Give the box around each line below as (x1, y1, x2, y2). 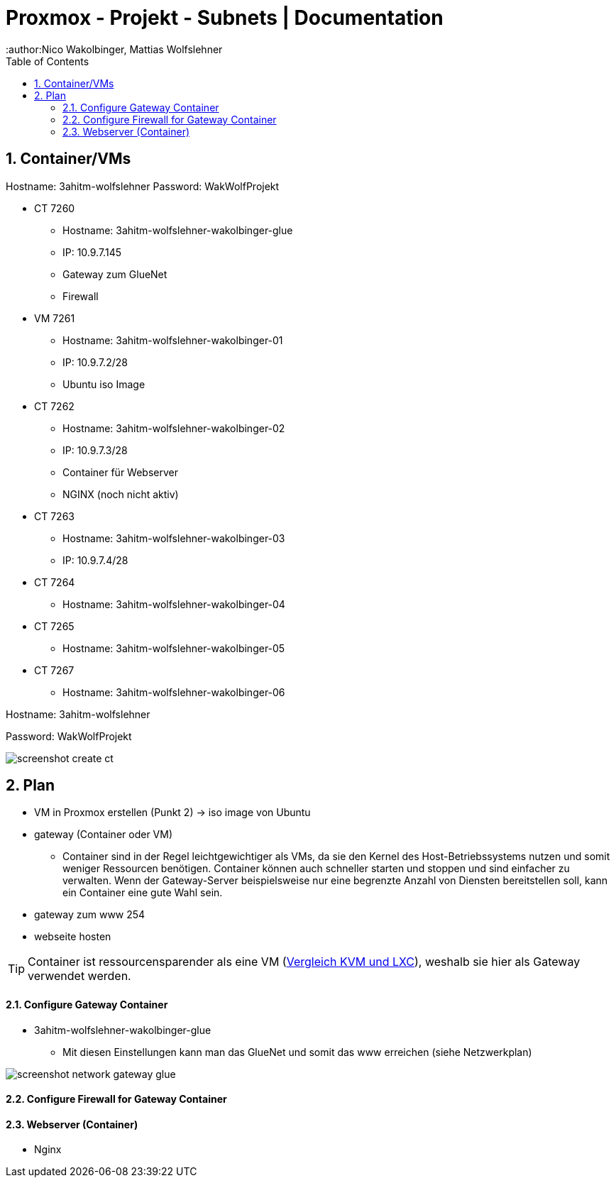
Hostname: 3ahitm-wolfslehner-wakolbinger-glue (62, 224, 293, 236)
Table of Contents (6, 55, 89, 67)
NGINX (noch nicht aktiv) (62, 488, 179, 500)
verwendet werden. (28, 969, 131, 984)
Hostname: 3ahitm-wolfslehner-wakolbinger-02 (62, 422, 285, 434)
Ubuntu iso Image (62, 378, 145, 390)
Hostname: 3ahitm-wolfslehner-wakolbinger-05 (62, 642, 285, 654)
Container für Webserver (62, 466, 178, 478)
